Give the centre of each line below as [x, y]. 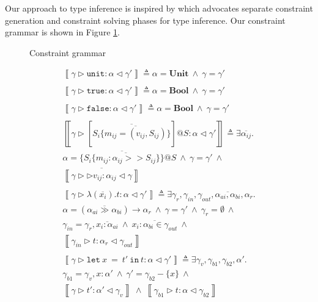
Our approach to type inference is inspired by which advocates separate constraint [159, 8]
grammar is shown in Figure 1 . [62, 32]
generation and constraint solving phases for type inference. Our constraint [145, 20]
